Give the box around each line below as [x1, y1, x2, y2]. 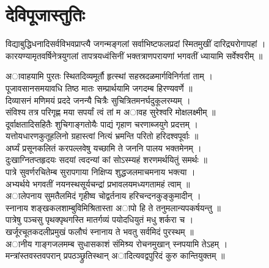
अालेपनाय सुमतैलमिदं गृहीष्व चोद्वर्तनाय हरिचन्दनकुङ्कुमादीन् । [6, 189, 201, 202]
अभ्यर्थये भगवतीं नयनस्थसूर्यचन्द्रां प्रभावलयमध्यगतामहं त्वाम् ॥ [6, 177, 190, 190]
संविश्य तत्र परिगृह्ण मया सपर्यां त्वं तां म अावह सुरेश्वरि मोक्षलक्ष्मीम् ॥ [6, 106, 216, 118]
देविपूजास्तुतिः [6, 2, 85, 27]
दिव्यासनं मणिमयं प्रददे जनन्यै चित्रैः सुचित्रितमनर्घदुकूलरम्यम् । [6, 93, 191, 106]
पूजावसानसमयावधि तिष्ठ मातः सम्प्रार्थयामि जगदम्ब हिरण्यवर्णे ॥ [6, 81, 193, 94]
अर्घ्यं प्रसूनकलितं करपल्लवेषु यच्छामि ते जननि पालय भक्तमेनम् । [6, 141, 202, 154]
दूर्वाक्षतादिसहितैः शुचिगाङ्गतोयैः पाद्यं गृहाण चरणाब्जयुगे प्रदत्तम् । [6, 117, 199, 130]
